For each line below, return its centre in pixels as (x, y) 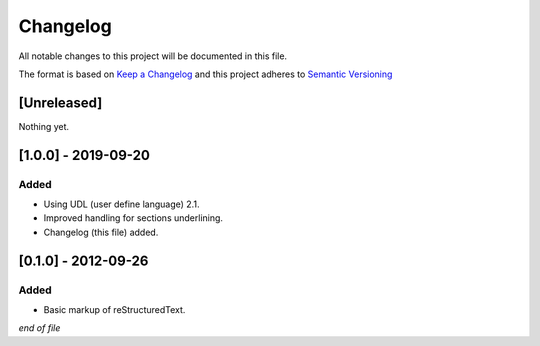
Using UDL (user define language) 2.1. (121, 204)
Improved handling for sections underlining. (133, 218)
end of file (39, 328)
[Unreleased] (60, 102)
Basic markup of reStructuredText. (114, 309)
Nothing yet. (44, 126)
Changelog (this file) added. (101, 232)
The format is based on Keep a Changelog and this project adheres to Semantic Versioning (205, 74)
